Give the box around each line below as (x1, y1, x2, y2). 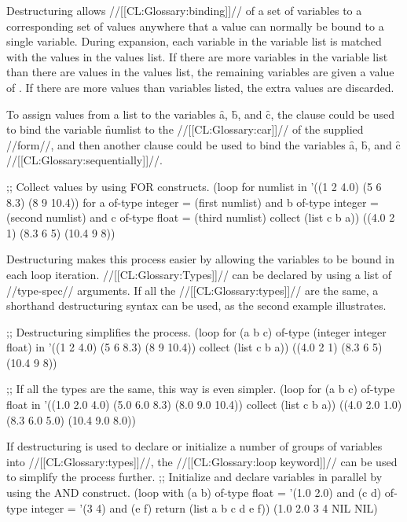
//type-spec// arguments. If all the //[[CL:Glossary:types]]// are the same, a (6, 281, 379, 298)
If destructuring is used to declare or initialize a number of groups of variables (6, 438, 383, 454)
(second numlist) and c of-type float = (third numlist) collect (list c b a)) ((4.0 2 (6, 209, 395, 226)
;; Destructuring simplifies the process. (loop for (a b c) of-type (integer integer (6, 323, 387, 340)
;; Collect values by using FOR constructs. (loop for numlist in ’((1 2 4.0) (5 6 (6, 178, 382, 194)
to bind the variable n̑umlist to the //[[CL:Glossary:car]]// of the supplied (6, 121, 364, 138)
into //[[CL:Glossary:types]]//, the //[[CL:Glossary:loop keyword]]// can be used (6, 453, 398, 469)
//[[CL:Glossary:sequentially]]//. (6, 152, 163, 168)
